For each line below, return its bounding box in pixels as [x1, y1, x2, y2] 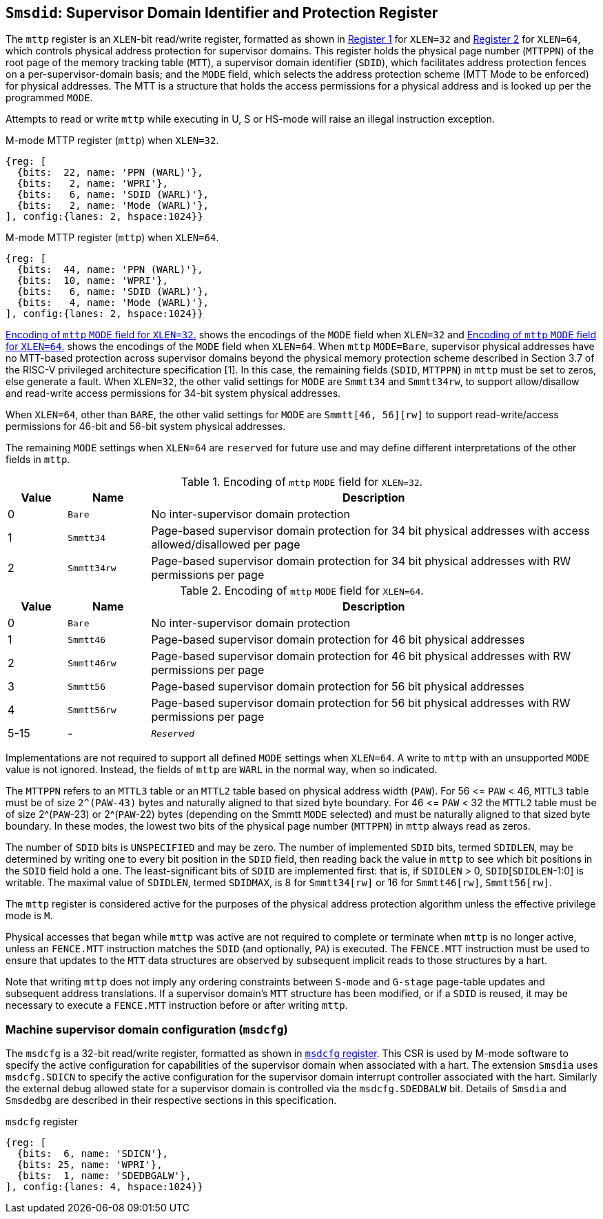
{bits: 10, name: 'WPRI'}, [17, 275, 169, 287]
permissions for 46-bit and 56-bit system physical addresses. [6, 420, 286, 433]
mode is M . [6, 910, 53, 922]
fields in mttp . [6, 453, 70, 466]
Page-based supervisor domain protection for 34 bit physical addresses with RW [151, 554, 571, 568]
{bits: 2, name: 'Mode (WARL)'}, [17, 200, 209, 212]
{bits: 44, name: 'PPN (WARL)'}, [17, 264, 203, 276]
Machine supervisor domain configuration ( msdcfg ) [6, 1022, 288, 1036]
